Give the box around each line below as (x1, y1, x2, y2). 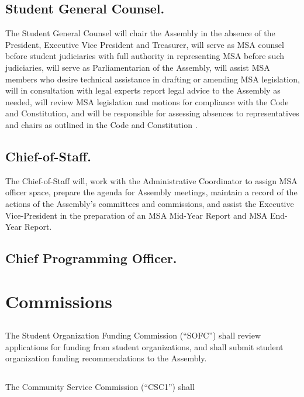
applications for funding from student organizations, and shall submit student (5, 340, 284, 353)
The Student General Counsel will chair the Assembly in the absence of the (5, 27, 275, 39)
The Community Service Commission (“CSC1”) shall (5, 381, 195, 393)
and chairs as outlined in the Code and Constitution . (5, 118, 198, 130)
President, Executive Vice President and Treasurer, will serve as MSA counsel (5, 38, 284, 50)
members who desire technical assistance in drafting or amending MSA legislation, (5, 73, 300, 85)
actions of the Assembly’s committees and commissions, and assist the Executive (5, 197, 294, 209)
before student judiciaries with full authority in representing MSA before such (5, 50, 284, 62)
